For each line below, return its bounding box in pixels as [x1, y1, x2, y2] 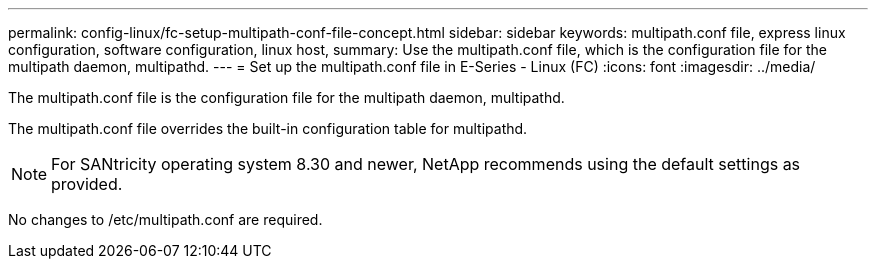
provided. [51, 174, 123, 194]
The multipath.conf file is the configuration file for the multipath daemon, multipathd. [8, 89, 565, 106]
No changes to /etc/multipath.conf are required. [8, 211, 323, 228]
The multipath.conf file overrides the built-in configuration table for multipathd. [8, 120, 528, 137]
